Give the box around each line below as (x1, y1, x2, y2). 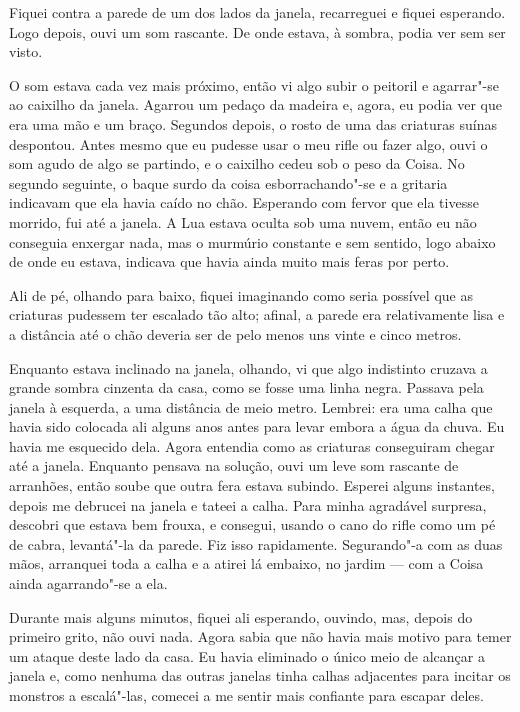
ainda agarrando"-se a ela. (9, 573, 168, 594)
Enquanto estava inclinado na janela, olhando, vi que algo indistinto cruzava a (9, 357, 488, 378)
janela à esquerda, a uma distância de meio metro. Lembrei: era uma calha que (9, 396, 493, 417)
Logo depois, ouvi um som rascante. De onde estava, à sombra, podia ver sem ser (9, 21, 506, 42)
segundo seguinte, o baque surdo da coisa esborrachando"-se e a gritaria (9, 172, 448, 193)
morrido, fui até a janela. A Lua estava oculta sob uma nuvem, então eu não (9, 211, 477, 232)
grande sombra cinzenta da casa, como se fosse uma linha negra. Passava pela (9, 377, 484, 398)
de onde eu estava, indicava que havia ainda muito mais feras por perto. (9, 251, 450, 272)
